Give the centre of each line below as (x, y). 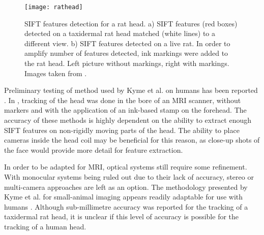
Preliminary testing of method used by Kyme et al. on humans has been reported (131, 90)
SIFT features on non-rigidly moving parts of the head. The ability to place (122, 130)
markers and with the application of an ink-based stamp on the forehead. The (125, 110)
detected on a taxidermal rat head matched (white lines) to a (120, 33)
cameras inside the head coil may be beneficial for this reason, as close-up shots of (132, 140)
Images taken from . (56, 73)
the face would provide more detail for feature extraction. (94, 149)
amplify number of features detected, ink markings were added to (126, 53)
